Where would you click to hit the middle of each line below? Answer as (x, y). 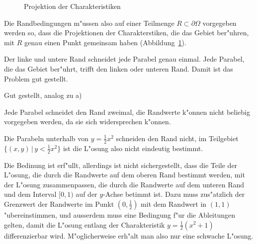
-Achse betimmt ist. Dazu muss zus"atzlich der (174, 194)
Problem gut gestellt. (36, 78)
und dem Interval (30, 194)
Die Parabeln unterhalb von (46, 138)
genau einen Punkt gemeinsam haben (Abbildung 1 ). (105, 42)
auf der (86, 194)
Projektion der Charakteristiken (72, 6)
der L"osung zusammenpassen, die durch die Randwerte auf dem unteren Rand (124, 184)
